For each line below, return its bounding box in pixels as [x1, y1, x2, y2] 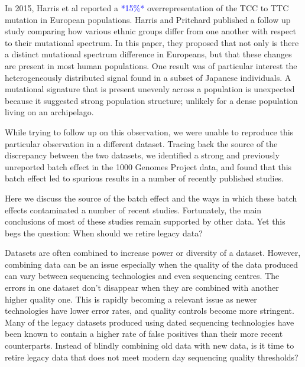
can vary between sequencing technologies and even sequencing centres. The [5, 269, 280, 282]
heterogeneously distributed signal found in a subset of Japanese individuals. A [5, 71, 291, 83]
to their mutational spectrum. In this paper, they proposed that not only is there [5, 36, 299, 48]
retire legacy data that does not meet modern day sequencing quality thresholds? [5, 350, 298, 363]
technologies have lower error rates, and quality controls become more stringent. [5, 304, 294, 317]
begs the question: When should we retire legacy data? [5, 226, 203, 239]
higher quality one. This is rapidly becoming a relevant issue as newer [5, 293, 257, 305]
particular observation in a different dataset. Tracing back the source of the [5, 137, 278, 150]
